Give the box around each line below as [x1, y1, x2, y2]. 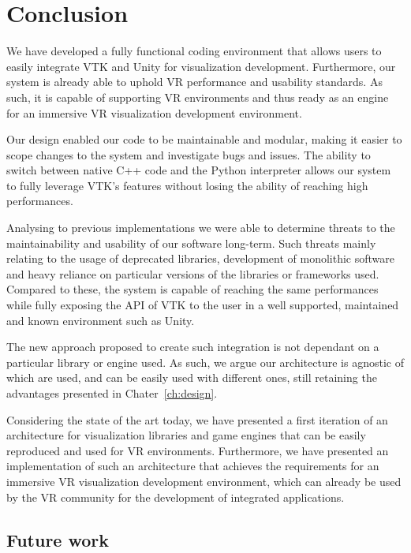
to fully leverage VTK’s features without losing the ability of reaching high [6, 177, 368, 193]
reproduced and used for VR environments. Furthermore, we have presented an [6, 442, 389, 458]
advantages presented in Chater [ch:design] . [6, 385, 218, 401]
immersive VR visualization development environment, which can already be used [6, 473, 402, 489]
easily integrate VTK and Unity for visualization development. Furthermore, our [6, 58, 396, 74]
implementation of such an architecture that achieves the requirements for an [6, 458, 379, 474]
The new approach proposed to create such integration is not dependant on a [6, 338, 379, 355]
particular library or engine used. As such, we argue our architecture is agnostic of [6, 353, 404, 370]
